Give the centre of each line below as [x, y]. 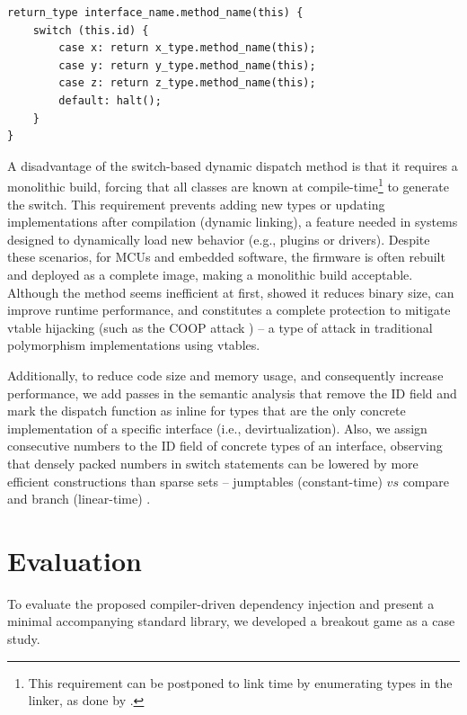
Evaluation [75, 560]
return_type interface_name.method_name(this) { [155, 13]
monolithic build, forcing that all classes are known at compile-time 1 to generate [228, 185]
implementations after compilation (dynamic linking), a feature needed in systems [233, 222]
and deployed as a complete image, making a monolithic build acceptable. [210, 274]
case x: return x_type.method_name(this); [187, 48]
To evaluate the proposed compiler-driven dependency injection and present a [221, 603]
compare [426, 481]
